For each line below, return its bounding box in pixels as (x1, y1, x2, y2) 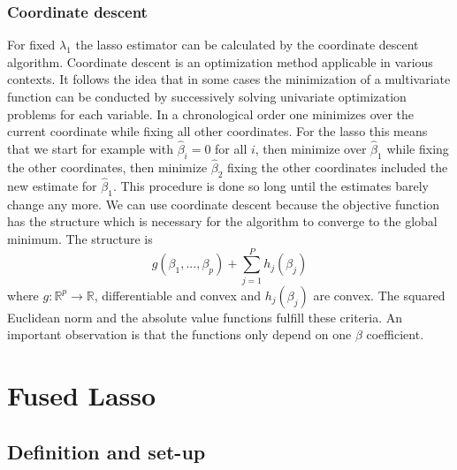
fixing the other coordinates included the (227, 158, 448, 177)
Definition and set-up (7, 437, 206, 465)
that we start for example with (7, 140, 173, 157)
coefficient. (366, 325, 424, 344)
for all (215, 140, 248, 157)
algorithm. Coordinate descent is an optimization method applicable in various (7, 52, 433, 71)
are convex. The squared (313, 285, 446, 304)
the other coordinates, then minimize (7, 158, 208, 177)
